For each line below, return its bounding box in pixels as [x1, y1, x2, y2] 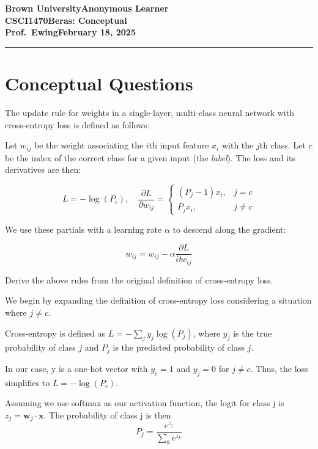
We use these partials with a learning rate [5, 222, 162, 235]
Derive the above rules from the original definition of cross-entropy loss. [5, 273, 273, 286]
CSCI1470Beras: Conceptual [5, 13, 127, 26]
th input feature [149, 139, 209, 151]
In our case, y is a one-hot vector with [5, 362, 148, 374]
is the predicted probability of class [113, 341, 245, 354]
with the [221, 139, 254, 151]
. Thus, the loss [250, 362, 308, 374]
